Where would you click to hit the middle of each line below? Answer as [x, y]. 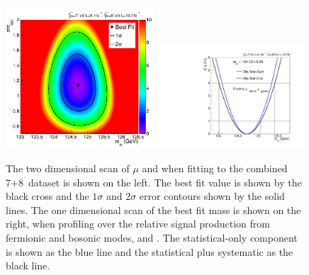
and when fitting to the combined [215, 168]
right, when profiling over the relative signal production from [138, 224]
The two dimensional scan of [68, 168]
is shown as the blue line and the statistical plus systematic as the [150, 251]
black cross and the [47, 196]
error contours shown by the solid [212, 196]
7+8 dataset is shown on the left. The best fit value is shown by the [154, 182]
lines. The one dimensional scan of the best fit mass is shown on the [153, 209]
